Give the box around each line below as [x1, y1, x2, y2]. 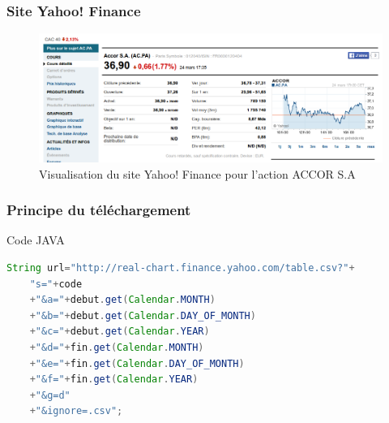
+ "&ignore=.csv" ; [29, 405, 123, 417]
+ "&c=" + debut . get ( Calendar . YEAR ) [29, 326, 210, 338]
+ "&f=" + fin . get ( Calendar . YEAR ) [29, 373, 199, 386]
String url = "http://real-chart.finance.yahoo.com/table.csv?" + [6, 262, 355, 274]
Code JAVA [6, 231, 65, 248]
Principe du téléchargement [6, 200, 191, 220]
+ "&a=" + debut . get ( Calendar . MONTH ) [29, 294, 216, 306]
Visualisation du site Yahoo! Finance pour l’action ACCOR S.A [39, 165, 356, 182]
